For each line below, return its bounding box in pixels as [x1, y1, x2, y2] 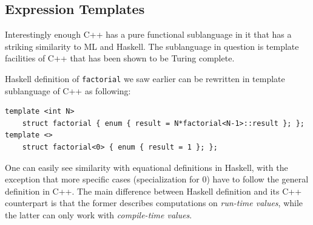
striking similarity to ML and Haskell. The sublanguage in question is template [5, 40, 299, 52]
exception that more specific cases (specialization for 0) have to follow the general [5, 173, 309, 185]
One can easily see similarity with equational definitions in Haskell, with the [5, 161, 288, 173]
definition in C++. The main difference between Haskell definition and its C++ [5, 184, 302, 197]
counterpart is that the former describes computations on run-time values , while [5, 196, 303, 209]
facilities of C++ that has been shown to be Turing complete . [5, 52, 235, 64]
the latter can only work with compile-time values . [5, 208, 192, 221]
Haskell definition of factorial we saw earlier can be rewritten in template [5, 72, 285, 85]
